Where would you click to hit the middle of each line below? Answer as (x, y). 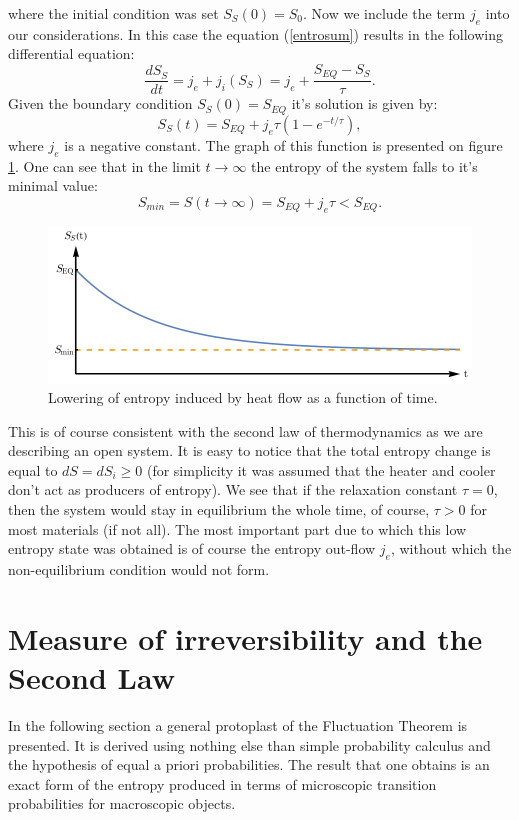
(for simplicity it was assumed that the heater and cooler (321, 469)
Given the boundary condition (100, 103)
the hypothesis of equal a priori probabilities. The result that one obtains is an (249, 764)
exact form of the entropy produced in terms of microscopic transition (222, 783)
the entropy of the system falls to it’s (364, 165)
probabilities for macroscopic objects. (122, 803)
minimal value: (53, 185)
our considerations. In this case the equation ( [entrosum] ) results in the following (256, 33)
